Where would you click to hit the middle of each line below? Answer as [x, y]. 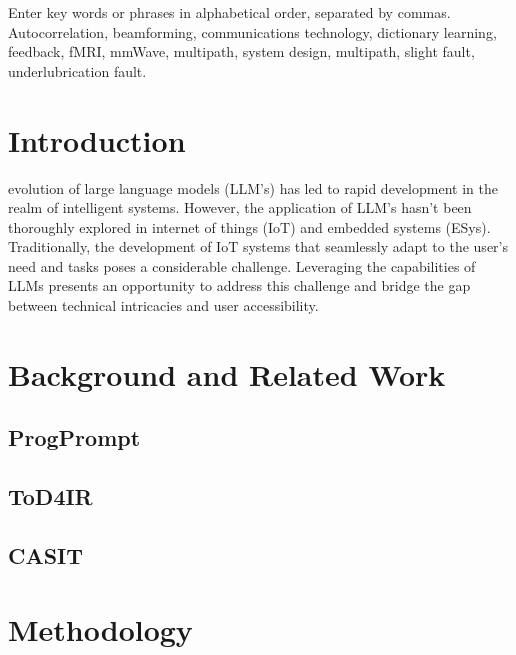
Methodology [100, 628]
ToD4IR [50, 496]
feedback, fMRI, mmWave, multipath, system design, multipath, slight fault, [241, 51]
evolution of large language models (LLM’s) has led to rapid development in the [253, 187]
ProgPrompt [74, 437]
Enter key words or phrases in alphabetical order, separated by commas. [229, 12]
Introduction [97, 139]
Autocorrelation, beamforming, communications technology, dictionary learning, [252, 31]
